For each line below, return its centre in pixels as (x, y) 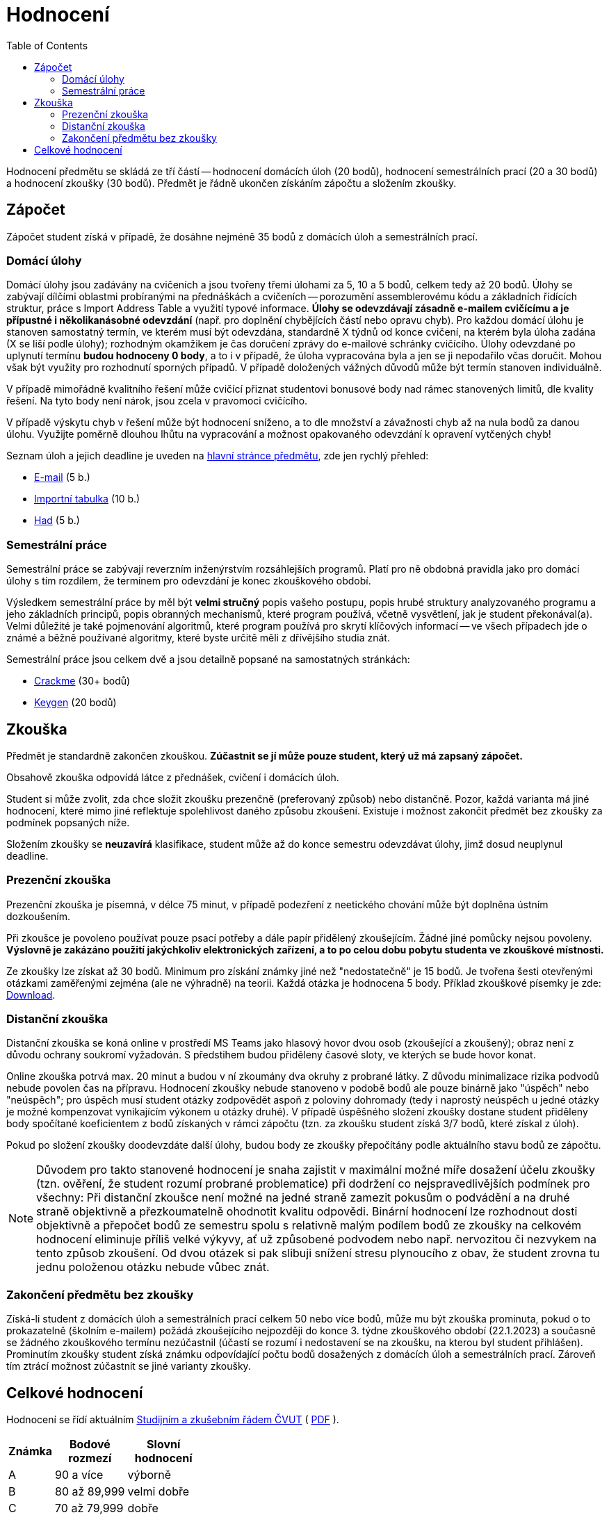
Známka (31, 1451)
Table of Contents (47, 45)
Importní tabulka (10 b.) (87, 499)
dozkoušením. (39, 916)
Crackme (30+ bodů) (82, 681)
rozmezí (90, 1458)
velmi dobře (159, 1492)
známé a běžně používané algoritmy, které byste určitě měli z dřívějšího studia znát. (198, 638)
